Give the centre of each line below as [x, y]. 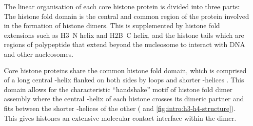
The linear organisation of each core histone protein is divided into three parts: [122, 6]
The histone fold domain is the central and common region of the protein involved [126, 16]
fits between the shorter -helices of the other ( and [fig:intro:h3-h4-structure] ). [120, 108]
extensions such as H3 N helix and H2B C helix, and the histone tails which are [124, 35]
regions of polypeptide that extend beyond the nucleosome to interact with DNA [125, 44]
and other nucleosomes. [39, 54]
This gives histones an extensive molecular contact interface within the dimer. [120, 118]
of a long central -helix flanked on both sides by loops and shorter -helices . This [124, 80]
